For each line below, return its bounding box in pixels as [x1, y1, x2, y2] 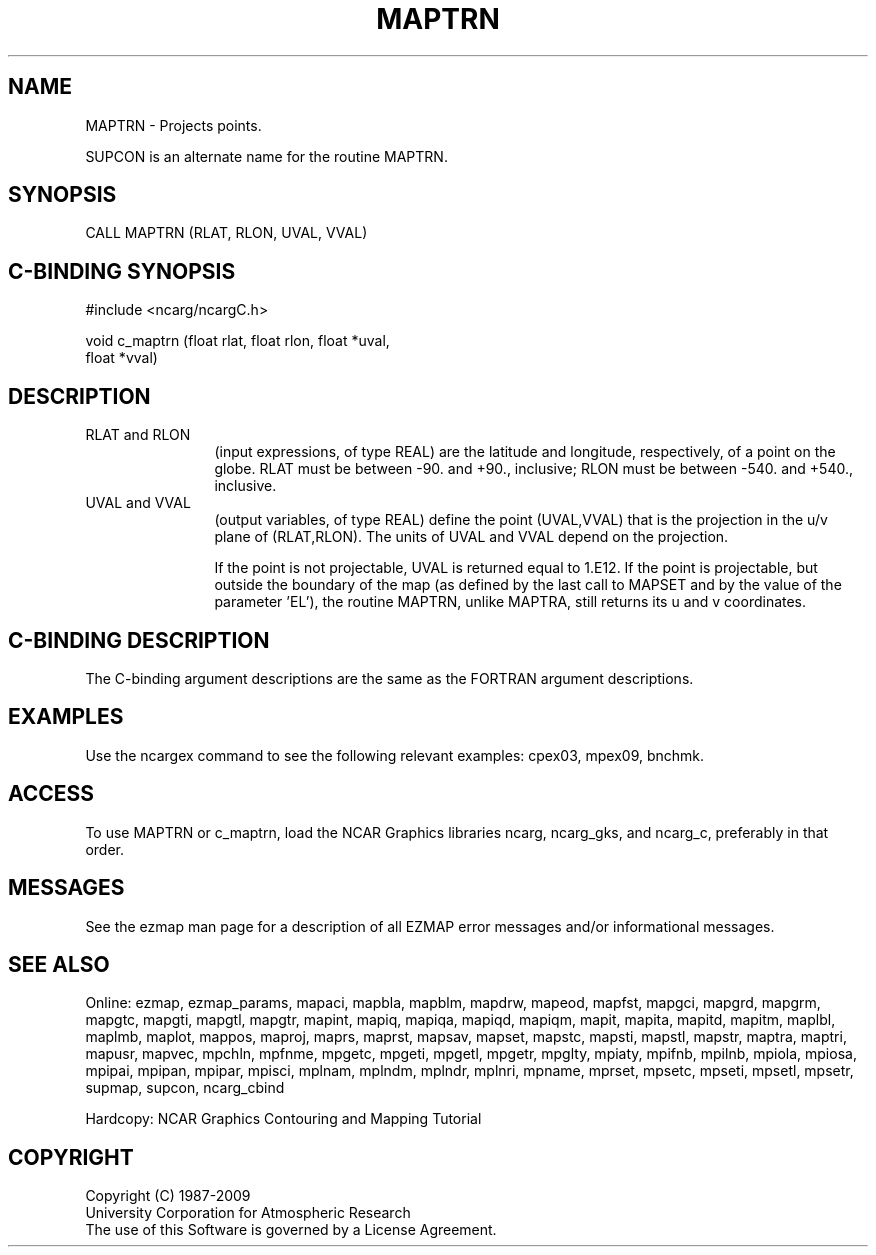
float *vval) [85, 349, 158, 367]
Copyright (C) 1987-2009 [85, 1187, 251, 1205]
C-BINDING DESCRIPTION [8, 627, 270, 653]
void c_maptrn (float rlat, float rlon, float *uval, [85, 332, 390, 350]
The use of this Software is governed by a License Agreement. [85, 1221, 497, 1239]
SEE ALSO [8, 951, 110, 977]
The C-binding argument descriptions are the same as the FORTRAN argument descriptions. [85, 669, 694, 687]
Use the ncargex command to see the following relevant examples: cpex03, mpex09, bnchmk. [85, 746, 705, 764]
